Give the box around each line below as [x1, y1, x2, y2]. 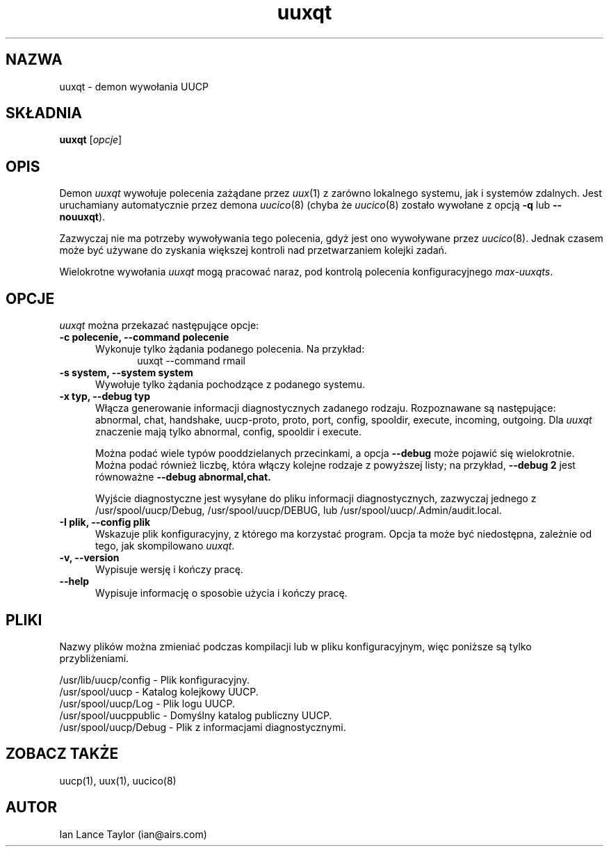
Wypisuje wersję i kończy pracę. [95, 563, 243, 576]
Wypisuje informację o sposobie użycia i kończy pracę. [95, 587, 348, 600]
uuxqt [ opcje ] [59, 134, 122, 146]
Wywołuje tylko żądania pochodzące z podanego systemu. [95, 378, 365, 391]
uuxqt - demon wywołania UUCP [59, 80, 209, 93]
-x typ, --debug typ [59, 390, 150, 403]
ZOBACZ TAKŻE [6, 745, 119, 763]
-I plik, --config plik [59, 516, 151, 529]
